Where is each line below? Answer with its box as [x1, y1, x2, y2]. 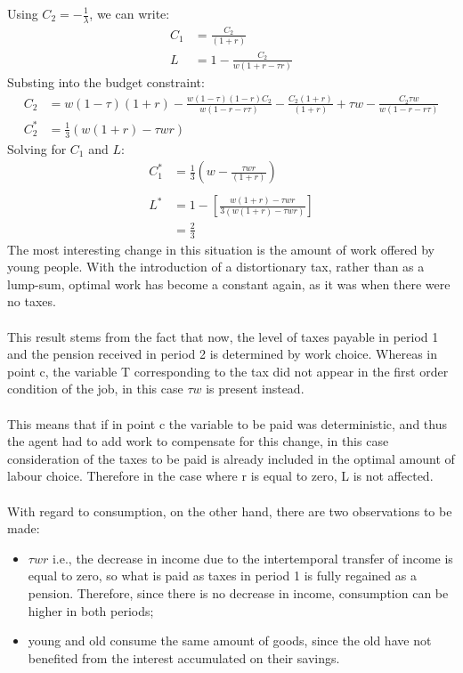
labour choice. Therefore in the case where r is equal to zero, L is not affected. [7, 466, 434, 485]
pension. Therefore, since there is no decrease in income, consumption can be [28, 583, 449, 602]
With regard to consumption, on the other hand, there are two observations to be [7, 501, 452, 520]
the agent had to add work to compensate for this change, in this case [7, 432, 389, 450]
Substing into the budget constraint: [7, 72, 205, 91]
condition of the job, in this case [7, 379, 183, 398]
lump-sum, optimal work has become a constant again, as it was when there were [7, 274, 451, 293]
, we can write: [89, 4, 170, 22]
